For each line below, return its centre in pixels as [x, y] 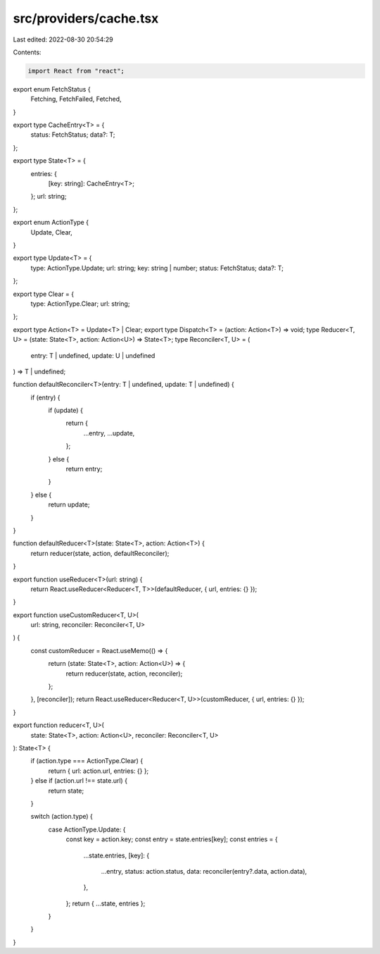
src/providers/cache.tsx [86, 18]
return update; [69, 504]
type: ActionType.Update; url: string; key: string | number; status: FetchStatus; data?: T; [157, 268]
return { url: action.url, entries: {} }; [99, 771]
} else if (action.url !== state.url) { [79, 781]
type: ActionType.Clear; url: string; [80, 304]
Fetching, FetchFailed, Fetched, [76, 99]
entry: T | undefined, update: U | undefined [93, 355]
